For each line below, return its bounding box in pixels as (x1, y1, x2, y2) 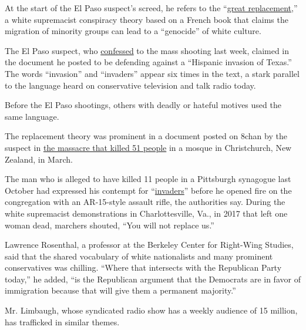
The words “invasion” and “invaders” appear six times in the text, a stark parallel (5, 67, 300, 79)
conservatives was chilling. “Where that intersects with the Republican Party (5, 261, 282, 274)
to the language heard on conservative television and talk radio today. (5, 79, 256, 91)
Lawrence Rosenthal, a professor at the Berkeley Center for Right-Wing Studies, (5, 238, 294, 251)
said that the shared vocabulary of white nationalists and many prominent (5, 250, 273, 262)
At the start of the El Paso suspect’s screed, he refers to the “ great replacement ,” (5, 2, 298, 14)
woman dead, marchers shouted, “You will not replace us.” (5, 218, 214, 231)
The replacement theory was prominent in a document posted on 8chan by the (5, 130, 287, 142)
